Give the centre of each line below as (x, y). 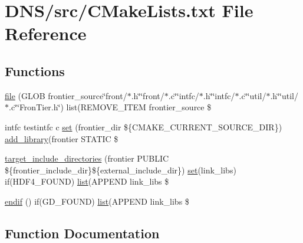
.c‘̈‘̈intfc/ (184, 95)
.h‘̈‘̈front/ (148, 95)
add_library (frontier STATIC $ (62, 138)
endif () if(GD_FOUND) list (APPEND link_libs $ (97, 201)
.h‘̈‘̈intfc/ (219, 95)
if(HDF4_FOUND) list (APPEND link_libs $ (87, 181)
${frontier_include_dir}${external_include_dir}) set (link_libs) (121, 170)
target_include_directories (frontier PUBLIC (87, 158)
